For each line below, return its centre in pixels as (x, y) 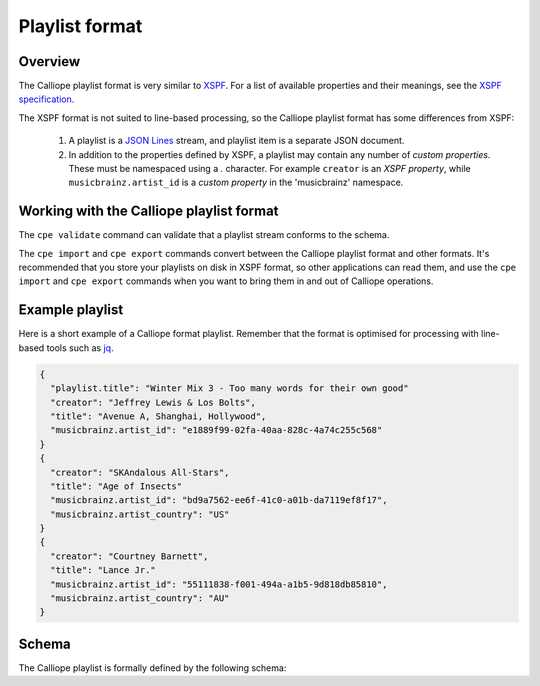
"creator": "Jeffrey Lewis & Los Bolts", (153, 402)
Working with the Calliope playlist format (148, 211)
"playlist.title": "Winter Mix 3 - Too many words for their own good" (229, 388)
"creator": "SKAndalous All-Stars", (140, 472)
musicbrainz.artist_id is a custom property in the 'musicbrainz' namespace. (236, 182)
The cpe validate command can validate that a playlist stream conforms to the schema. (204, 235)
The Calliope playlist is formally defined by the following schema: (152, 667)
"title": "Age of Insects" (116, 486)
